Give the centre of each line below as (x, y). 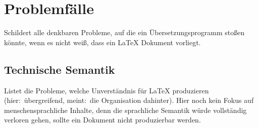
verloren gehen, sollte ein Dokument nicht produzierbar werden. (102, 120)
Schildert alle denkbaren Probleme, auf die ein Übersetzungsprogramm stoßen (124, 32)
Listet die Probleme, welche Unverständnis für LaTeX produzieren (107, 90)
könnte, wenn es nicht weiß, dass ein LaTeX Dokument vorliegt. (102, 42)
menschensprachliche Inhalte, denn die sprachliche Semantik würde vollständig (125, 110)
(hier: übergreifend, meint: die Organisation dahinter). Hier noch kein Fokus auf (129, 100)
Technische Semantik (60, 69)
